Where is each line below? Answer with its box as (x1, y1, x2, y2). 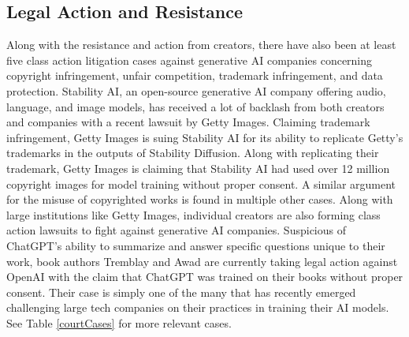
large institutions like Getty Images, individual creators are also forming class (6, 206, 381, 223)
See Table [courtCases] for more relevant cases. (6, 314, 232, 331)
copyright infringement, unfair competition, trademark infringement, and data (6, 67, 383, 84)
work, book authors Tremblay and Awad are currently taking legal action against (6, 253, 398, 269)
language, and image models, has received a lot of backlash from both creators (6, 98, 385, 114)
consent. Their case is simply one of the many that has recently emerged (6, 283, 356, 300)
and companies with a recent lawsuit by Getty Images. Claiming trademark (6, 114, 370, 130)
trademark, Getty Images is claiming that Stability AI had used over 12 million (6, 159, 390, 176)
